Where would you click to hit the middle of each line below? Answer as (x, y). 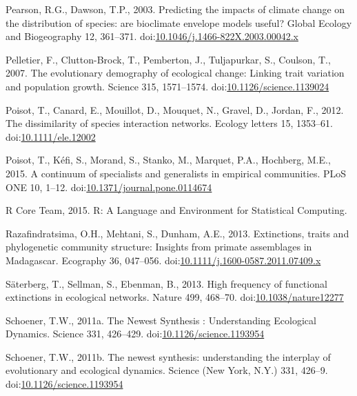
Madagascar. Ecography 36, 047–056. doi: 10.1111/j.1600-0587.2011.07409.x (163, 260)
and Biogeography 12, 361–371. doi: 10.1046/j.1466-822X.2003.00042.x (152, 36)
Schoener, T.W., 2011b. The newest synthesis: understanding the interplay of (168, 356)
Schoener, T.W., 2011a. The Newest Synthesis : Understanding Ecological (161, 320)
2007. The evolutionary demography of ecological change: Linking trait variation (175, 73)
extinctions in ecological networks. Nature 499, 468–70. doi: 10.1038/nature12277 (175, 297)
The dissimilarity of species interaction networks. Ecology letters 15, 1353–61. (169, 123)
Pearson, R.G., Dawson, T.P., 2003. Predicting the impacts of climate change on (175, 9)
